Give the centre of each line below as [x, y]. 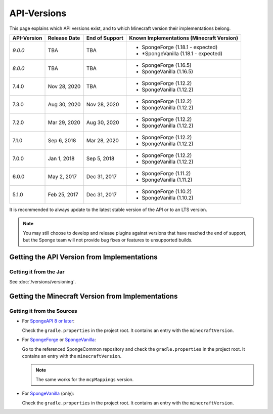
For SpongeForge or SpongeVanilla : [59, 340]
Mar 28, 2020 [102, 140]
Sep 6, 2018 [62, 140]
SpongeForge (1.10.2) [167, 191]
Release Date [64, 38]
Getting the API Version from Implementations [83, 257]
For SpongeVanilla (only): [48, 394]
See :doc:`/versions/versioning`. [43, 282]
